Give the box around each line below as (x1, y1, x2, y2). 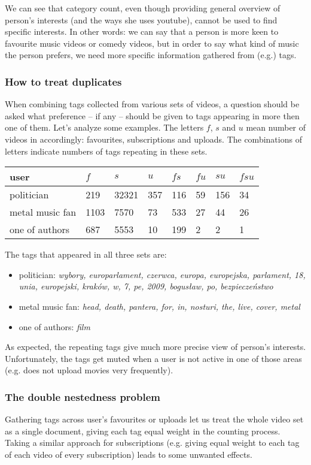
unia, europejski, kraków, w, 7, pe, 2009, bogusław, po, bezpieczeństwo (19, 280, 273, 292)
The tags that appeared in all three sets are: (5, 248, 167, 261)
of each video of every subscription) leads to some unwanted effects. (5, 448, 252, 460)
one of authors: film (19, 320, 90, 333)
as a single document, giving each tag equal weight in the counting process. (5, 424, 280, 437)
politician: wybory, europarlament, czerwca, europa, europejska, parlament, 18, (19, 268, 306, 280)
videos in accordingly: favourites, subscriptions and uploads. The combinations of (5, 132, 302, 145)
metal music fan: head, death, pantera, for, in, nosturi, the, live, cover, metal (19, 300, 300, 312)
